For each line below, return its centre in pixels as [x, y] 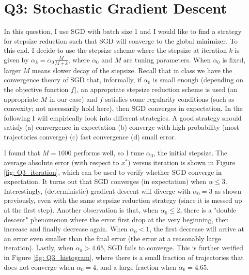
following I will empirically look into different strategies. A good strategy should [123, 117]
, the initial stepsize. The [190, 153]
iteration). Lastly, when [39, 248]
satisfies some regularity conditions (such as [170, 99]
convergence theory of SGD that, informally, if [73, 80]
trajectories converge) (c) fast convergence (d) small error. [90, 136]
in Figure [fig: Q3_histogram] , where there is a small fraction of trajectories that [124, 257]
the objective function [36, 89]
